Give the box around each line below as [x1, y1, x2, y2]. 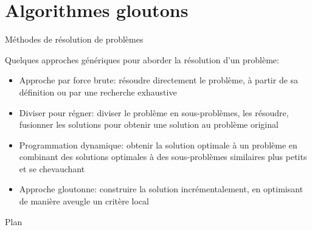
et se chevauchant [19, 162, 85, 175]
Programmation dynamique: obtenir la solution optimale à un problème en [19, 138, 297, 151]
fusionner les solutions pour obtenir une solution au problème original [19, 118, 279, 131]
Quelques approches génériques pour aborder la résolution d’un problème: [5, 53, 279, 66]
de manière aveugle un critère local [19, 195, 150, 207]
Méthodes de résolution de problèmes [5, 33, 144, 46]
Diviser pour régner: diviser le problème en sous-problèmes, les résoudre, [19, 106, 289, 119]
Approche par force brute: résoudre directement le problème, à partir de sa [19, 74, 299, 86]
